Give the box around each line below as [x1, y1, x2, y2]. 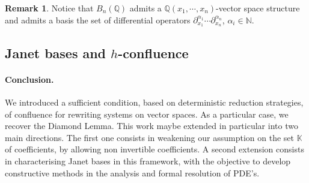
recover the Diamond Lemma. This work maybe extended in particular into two [5, 119, 298, 132]
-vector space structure [216, 2, 300, 14]
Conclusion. [5, 73, 54, 85]
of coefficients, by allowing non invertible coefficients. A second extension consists [5, 143, 304, 155]
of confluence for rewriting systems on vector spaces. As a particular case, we [5, 107, 289, 120]
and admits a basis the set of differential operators [5, 13, 191, 26]
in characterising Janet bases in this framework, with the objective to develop [5, 155, 291, 167]
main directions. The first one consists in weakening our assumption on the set [5, 131, 294, 143]
